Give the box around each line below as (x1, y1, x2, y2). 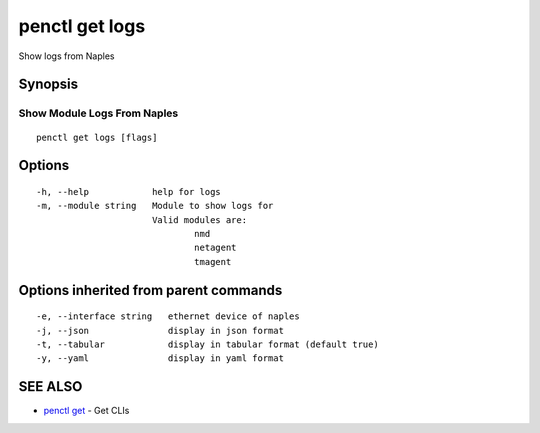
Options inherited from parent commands (18, 281, 283, 299)
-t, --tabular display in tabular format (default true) (36, 339, 379, 350)
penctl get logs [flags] (36, 131, 158, 143)
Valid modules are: (151, 214, 248, 225)
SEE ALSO (18, 378, 83, 395)
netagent (193, 242, 237, 254)
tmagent (193, 256, 232, 267)
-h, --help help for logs (36, 186, 222, 197)
